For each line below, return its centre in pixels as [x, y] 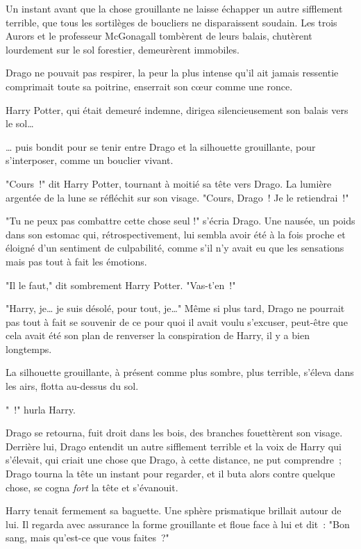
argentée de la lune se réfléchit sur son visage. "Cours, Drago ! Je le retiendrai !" [177, 197]
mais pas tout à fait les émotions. [76, 261]
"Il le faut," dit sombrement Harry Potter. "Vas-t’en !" [121, 285]
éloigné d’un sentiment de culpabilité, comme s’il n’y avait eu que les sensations [175, 248]
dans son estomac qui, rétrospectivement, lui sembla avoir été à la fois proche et [176, 234]
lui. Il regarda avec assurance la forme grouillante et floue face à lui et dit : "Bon [178, 524]
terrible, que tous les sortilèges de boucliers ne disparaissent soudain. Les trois [171, 22]
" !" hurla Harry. [41, 409]
